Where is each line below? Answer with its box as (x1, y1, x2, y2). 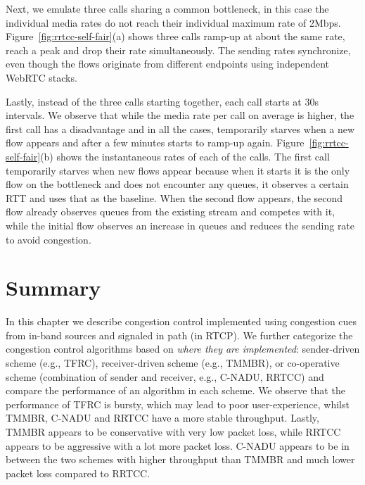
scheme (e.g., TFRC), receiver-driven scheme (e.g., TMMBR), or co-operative (6, 355, 340, 370)
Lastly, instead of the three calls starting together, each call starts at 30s (6, 94, 319, 108)
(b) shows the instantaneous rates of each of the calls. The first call (40, 149, 330, 163)
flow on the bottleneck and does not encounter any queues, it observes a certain (6, 177, 349, 191)
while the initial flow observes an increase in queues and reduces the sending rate (6, 218, 355, 232)
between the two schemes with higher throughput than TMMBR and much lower (6, 452, 355, 467)
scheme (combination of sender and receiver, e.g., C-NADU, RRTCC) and (6, 369, 324, 384)
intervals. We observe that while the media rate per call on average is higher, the (6, 108, 354, 122)
